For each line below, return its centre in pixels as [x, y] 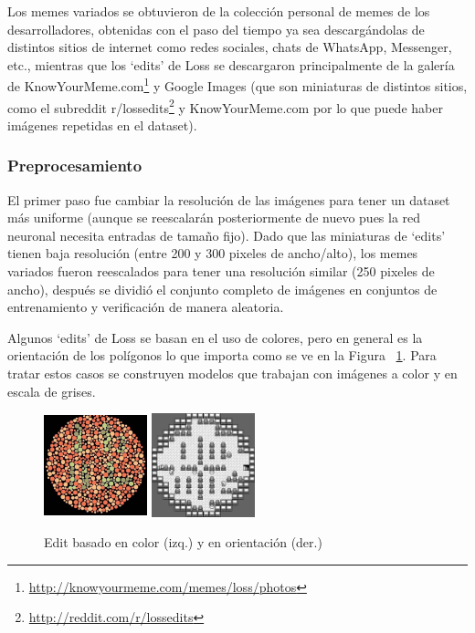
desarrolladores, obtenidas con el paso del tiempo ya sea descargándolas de [216, 29]
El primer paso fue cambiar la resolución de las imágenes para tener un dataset [229, 199]
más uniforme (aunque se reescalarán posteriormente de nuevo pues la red [214, 218]
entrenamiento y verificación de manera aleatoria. [146, 307]
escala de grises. [52, 391]
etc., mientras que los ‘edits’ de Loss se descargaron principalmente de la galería [231, 64]
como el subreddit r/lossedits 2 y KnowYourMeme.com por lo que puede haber [225, 106]
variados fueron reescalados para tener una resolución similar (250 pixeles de [221, 271]
